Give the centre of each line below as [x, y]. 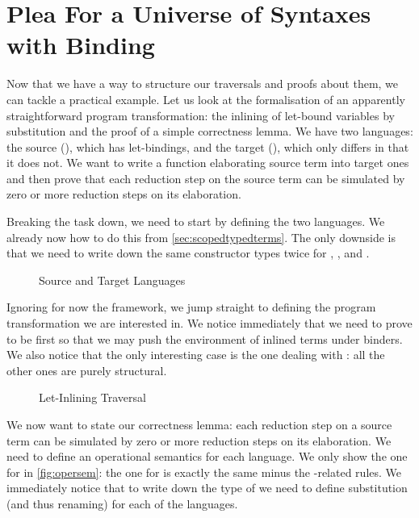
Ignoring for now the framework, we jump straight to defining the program [191, 307]
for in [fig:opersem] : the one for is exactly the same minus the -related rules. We [204, 472]
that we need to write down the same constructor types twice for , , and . [188, 253]
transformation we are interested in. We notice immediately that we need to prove [209, 323]
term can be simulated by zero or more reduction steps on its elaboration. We [199, 440]
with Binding [81, 45]
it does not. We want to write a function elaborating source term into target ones [208, 163]
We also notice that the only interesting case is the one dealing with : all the [196, 355]
